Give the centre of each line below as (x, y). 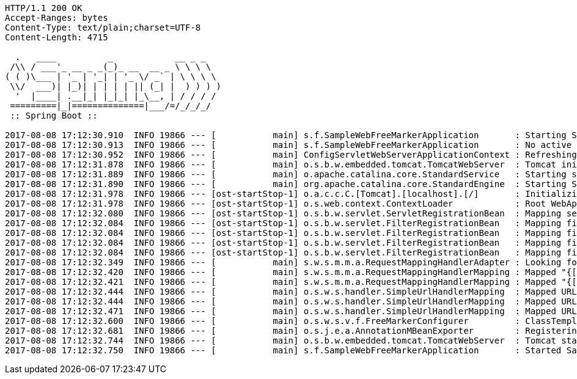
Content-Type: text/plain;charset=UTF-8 (103, 28)
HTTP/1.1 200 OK (44, 8)
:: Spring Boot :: (54, 116)
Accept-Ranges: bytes (57, 18)
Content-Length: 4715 (57, 37)
